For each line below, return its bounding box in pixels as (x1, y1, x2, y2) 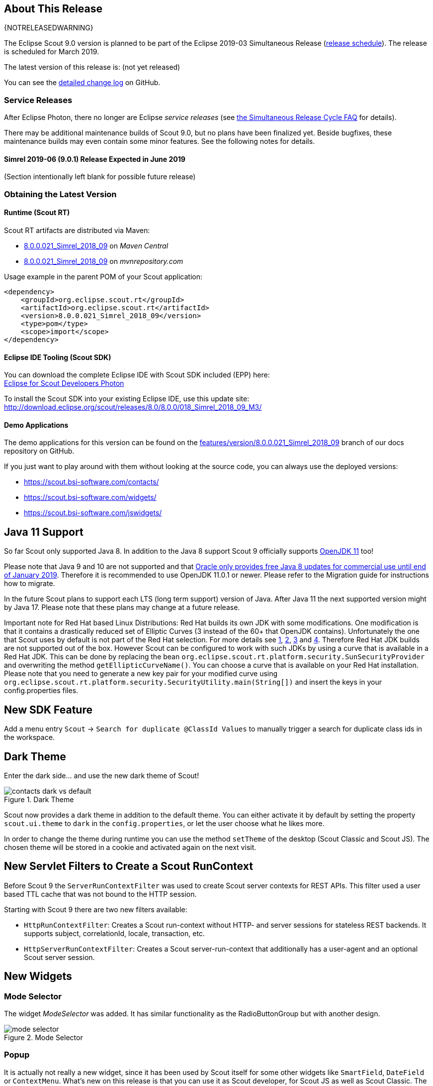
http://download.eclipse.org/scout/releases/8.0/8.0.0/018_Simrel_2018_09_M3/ (4, 403, 262, 412)
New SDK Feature (4, 703, 92, 716)
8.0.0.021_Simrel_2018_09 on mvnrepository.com (24, 256, 183, 265)
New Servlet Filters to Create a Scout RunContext (4, 860, 253, 873)
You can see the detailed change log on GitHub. (4, 78, 161, 87)
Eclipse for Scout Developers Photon (4, 379, 124, 388)
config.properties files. (4, 686, 79, 695)
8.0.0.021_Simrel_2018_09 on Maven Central (24, 241, 169, 250)
